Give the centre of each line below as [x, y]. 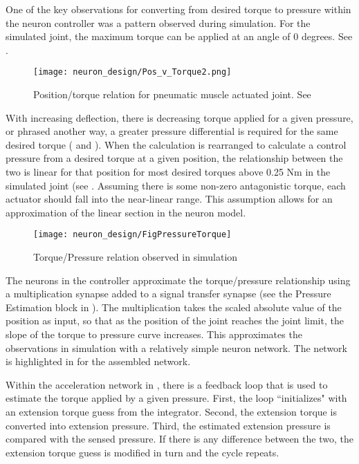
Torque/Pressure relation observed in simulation [136, 257]
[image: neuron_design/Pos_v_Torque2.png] [132, 72]
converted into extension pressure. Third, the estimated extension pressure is [168, 425]
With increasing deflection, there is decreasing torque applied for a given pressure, [179, 117]
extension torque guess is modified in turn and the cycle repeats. [142, 452]
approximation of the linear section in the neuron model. [126, 212]
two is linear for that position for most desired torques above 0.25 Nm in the [168, 171]
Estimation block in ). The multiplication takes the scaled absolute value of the [174, 307]
